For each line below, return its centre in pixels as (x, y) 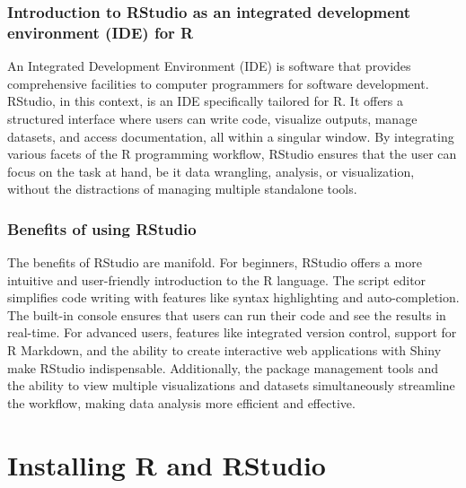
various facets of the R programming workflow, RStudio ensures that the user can (232, 154)
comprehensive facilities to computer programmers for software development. (218, 83)
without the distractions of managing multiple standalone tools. (182, 189)
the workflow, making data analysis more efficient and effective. (181, 402)
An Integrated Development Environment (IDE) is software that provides (209, 66)
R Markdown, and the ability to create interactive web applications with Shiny (224, 350)
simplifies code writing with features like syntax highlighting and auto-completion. (233, 297)
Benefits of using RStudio (102, 228)
